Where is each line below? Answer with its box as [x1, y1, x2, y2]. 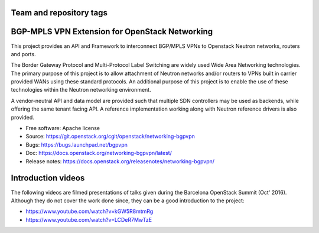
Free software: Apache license [25, 125, 100, 132]
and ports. [11, 50, 36, 57]
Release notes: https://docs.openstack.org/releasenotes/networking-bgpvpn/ [25, 157, 215, 165]
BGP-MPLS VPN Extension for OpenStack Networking [11, 27, 213, 37]
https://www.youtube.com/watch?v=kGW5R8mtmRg [25, 208, 154, 215]
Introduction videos [11, 173, 85, 183]
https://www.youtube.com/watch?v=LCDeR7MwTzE [25, 216, 152, 223]
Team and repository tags [11, 8, 108, 18]
